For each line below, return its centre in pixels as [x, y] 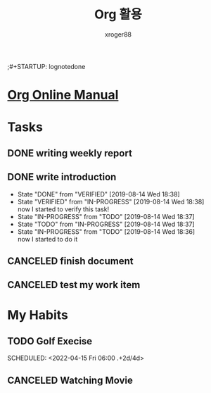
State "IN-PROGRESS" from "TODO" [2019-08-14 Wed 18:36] [106, 231]
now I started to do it [47, 239]
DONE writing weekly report [70, 153]
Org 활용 [118, 14]
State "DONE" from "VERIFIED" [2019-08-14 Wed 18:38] [99, 194]
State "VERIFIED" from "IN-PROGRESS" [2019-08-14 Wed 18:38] [111, 201]
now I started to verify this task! [63, 209]
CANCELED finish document [70, 261]
